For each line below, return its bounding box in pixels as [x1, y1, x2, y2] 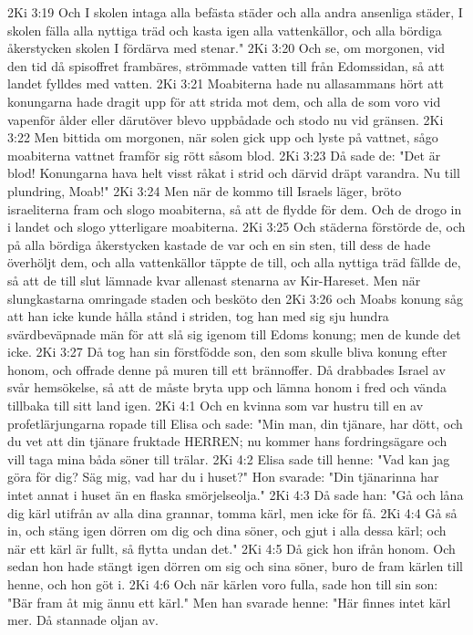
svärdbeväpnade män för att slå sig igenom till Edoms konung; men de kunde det [7, 324, 461, 343]
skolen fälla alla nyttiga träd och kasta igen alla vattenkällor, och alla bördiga [7, 20, 442, 39]
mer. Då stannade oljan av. [7, 610, 159, 630]
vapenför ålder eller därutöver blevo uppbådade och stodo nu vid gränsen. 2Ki [7, 109, 444, 129]
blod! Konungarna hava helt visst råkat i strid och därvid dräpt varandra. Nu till [7, 163, 460, 182]
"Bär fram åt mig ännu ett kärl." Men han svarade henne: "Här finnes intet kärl [7, 592, 451, 611]
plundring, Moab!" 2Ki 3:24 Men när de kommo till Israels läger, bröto [7, 181, 402, 200]
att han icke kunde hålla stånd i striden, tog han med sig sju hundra [7, 307, 389, 326]
